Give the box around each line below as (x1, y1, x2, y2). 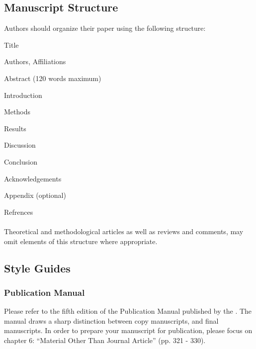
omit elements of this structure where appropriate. (4, 236, 158, 246)
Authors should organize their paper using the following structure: (4, 23, 206, 33)
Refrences (4, 206, 33, 217)
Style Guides (4, 260, 71, 275)
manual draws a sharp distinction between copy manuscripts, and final (4, 315, 219, 326)
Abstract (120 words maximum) (4, 73, 101, 83)
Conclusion (4, 156, 37, 167)
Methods (4, 106, 30, 117)
